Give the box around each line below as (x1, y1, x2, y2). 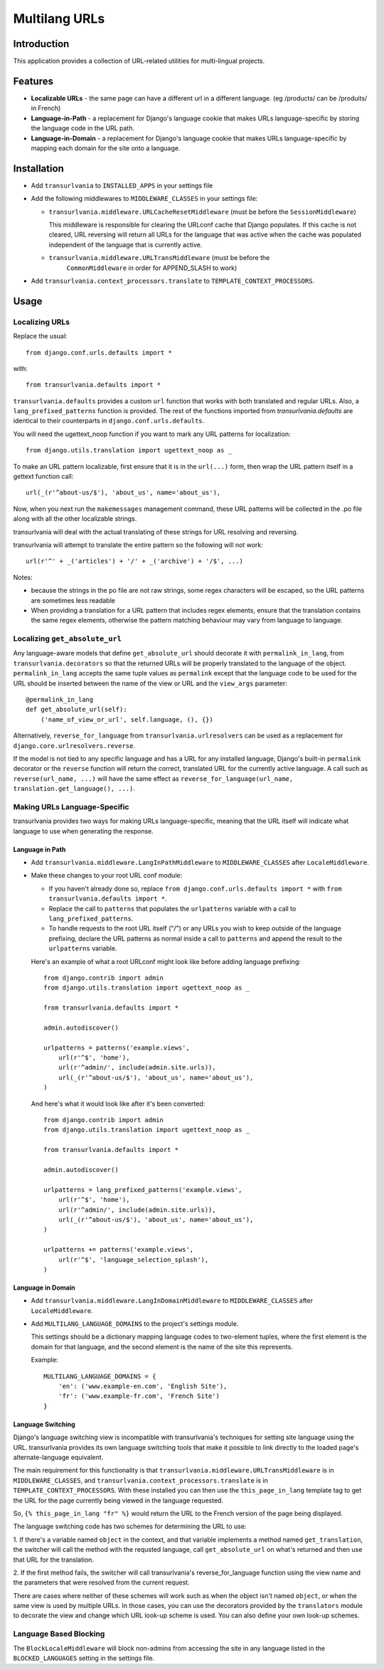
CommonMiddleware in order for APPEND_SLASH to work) (66, 264, 238, 272)
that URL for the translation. (13, 1555, 95, 1564)
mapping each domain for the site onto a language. (31, 143, 181, 152)
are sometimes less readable (31, 596, 115, 605)
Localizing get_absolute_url (13, 634, 122, 644)
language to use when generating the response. (13, 826, 154, 835)
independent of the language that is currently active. (48, 240, 203, 249)
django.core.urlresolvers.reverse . (13, 741, 135, 750)
